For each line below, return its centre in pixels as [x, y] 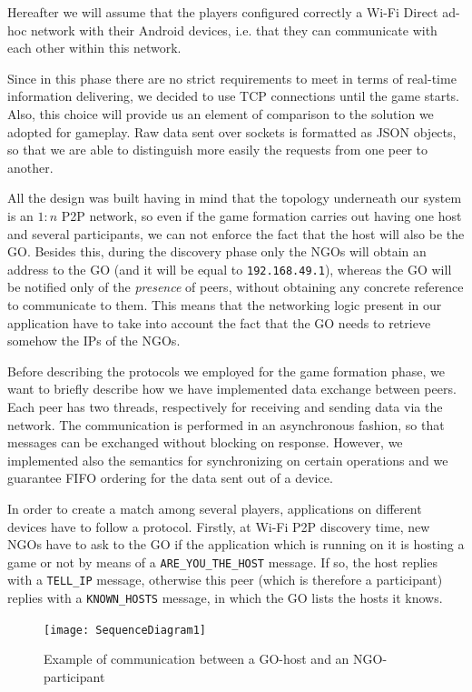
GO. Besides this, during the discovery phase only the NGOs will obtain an [217, 251]
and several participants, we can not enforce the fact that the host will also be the [236, 233]
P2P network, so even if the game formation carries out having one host [261, 215]
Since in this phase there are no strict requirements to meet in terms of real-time [232, 78]
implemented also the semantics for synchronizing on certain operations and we [228, 460]
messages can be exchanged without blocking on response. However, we [205, 442]
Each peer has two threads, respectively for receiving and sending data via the [225, 406]
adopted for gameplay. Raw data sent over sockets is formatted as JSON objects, [232, 131]
